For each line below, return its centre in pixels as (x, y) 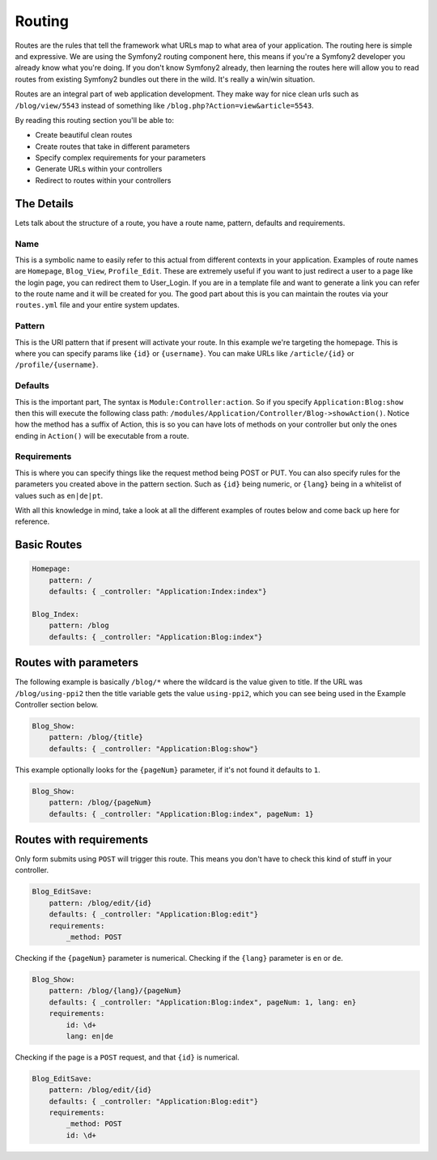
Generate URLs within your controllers (99, 169)
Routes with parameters (77, 663)
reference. (32, 521)
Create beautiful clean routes (84, 135)
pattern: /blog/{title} (96, 737)
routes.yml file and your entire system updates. (97, 305)
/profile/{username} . (57, 365)
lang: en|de (89, 1036)
